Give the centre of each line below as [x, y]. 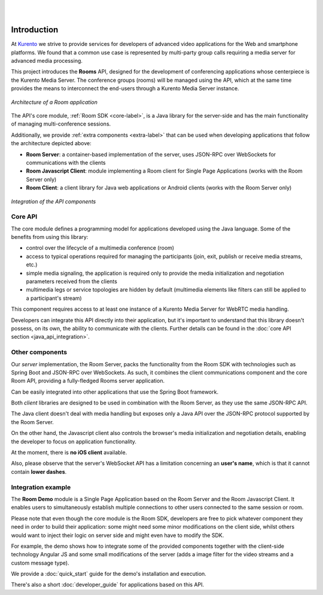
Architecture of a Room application [54, 102]
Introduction [35, 30]
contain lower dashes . [39, 471]
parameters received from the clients [72, 281]
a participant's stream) [54, 298]
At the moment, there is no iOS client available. [69, 453]
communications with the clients [66, 162]
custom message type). [40, 563]
